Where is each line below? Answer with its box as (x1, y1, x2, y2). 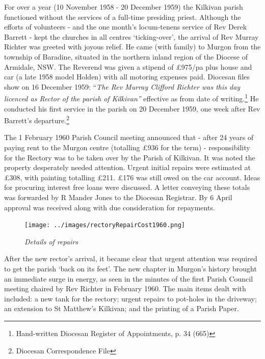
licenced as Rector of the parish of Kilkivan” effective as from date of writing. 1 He (4, 92, 259, 103)
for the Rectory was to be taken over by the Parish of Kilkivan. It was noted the (4, 152, 255, 162)
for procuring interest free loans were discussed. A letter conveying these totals (4, 182, 250, 192)
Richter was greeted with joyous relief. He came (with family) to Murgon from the (4, 41, 261, 52)
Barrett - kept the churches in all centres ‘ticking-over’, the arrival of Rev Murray (4, 31, 259, 42)
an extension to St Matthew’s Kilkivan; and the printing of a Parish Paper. (4, 303, 239, 314)
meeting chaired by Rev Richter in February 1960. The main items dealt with (4, 283, 246, 294)
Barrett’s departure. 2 (4, 114, 70, 125)
